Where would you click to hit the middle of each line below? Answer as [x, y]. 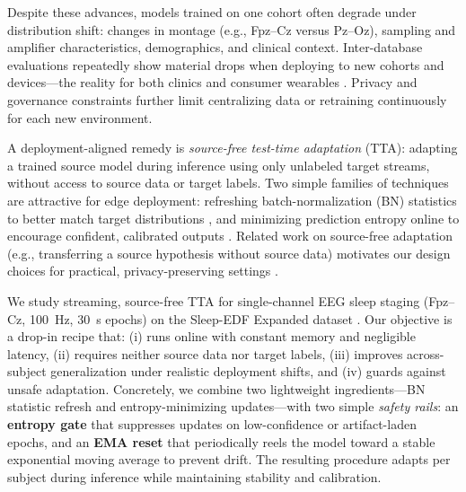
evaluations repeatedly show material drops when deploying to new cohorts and [226, 64]
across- [426, 353]
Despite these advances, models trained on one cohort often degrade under [212, 12]
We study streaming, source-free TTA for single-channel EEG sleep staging [214, 300]
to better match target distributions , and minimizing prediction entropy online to [233, 218]
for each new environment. [80, 117]
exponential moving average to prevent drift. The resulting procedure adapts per [229, 459]
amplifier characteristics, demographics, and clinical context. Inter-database [215, 47]
